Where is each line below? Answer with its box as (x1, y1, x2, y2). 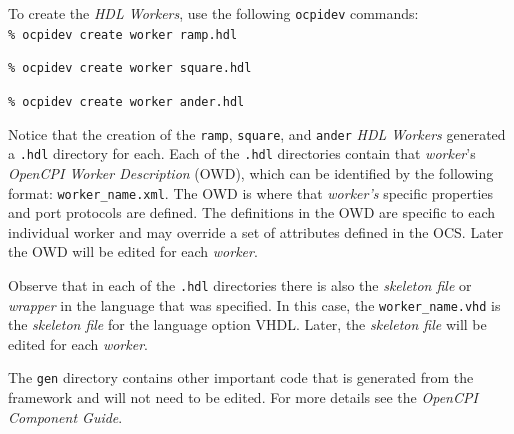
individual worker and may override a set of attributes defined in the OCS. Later (8, 221, 504, 242)
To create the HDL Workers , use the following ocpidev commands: (8, 3, 419, 23)
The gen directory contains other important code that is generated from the (8, 367, 474, 388)
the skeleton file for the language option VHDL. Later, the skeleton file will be (8, 314, 487, 335)
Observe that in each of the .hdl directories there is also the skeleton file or (8, 274, 472, 295)
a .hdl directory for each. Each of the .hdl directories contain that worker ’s (8, 143, 476, 164)
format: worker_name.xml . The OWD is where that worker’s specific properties (8, 182, 494, 203)
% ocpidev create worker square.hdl (8, 61, 252, 76)
